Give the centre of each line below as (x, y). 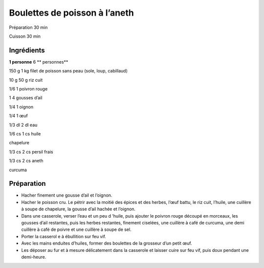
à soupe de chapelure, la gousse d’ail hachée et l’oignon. (78, 209)
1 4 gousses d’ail (26, 98)
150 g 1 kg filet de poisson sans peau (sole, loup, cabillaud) (68, 71)
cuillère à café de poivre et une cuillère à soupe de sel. (76, 229)
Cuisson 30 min (25, 36)
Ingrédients (27, 50)
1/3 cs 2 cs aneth (26, 161)
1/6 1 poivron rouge (28, 89)
